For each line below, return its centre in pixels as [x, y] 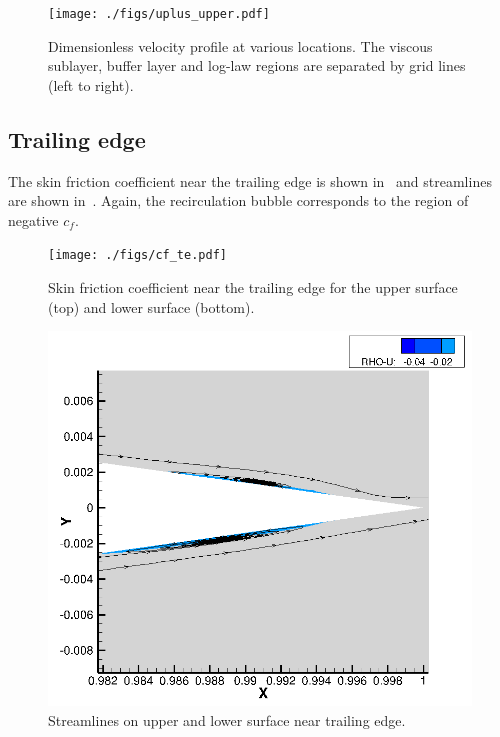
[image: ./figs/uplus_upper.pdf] [159, 14]
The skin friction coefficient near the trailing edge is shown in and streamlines [250, 180]
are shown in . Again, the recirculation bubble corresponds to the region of [238, 200]
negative [33, 219]
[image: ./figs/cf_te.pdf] [137, 255]
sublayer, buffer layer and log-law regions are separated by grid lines [257, 65]
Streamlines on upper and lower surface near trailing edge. [227, 719]
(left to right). [91, 84]
